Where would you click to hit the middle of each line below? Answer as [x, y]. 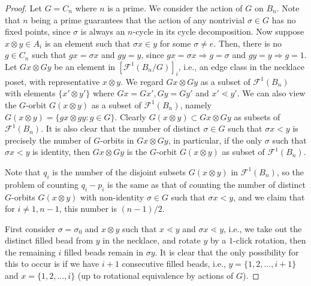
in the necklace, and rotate [152, 240]
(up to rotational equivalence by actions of [155, 276]
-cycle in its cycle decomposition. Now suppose [218, 31]
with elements [30, 93]
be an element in [85, 66]
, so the [290, 171]
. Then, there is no [248, 43]
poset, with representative [52, 81]
